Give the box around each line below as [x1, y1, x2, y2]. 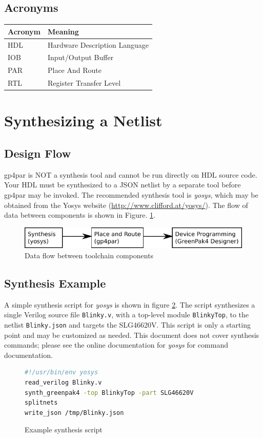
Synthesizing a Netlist [4, 110, 163, 131]
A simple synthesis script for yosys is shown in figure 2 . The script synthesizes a [4, 299, 255, 310]
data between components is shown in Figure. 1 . [4, 210, 155, 220]
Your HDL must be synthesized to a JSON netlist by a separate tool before [4, 179, 241, 190]
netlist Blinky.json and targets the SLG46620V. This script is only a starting [4, 319, 251, 330]
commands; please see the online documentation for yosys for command [4, 339, 228, 350]
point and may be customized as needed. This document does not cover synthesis [4, 329, 259, 340]
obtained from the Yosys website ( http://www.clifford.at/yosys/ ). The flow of [4, 199, 248, 210]
